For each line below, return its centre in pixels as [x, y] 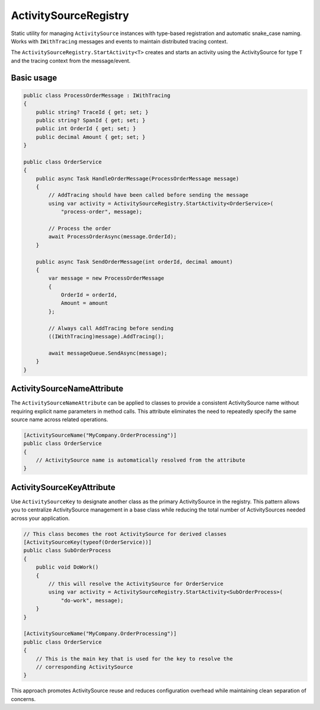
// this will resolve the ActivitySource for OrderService [136, 584]
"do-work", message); [92, 600]
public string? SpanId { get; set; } [91, 120]
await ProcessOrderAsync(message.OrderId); [113, 237]
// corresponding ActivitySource [84, 667]
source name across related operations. [60, 419]
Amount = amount [84, 303]
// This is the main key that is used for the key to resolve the [135, 659]
